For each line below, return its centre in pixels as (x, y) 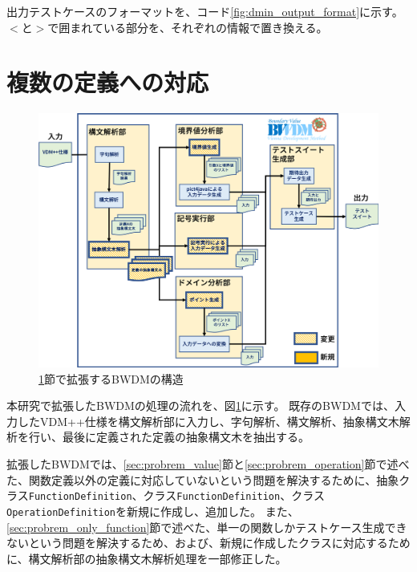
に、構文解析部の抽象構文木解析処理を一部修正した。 (147, 558)
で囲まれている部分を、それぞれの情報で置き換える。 (188, 27)
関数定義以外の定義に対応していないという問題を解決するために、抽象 (214, 479)
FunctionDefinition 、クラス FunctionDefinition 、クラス (176, 495)
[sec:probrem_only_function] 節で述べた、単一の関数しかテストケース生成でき (207, 527)
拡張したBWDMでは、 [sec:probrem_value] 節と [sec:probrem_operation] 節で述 (202, 464)
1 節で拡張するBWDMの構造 (111, 378)
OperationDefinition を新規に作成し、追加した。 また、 (153, 511)
